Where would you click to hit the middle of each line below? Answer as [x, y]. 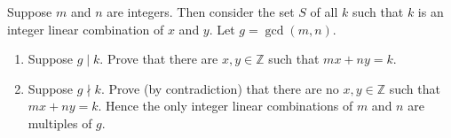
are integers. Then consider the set [201, 11]
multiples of [60, 123]
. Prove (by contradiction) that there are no [220, 88]
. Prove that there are [159, 59]
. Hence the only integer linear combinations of [225, 106]
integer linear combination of [86, 29]
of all [324, 11]
